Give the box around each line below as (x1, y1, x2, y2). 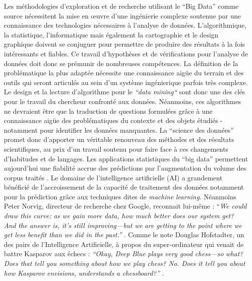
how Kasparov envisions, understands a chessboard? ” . (4, 267, 164, 278)
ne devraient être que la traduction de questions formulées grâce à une (4, 105, 213, 116)
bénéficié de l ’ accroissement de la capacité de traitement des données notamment (4, 182, 244, 192)
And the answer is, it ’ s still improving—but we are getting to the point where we (4, 220, 242, 230)
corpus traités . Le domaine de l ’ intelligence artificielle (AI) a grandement (4, 172, 222, 182)
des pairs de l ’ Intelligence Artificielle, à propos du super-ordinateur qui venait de (4, 239, 244, 249)
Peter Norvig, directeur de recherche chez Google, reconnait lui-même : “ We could (4, 201, 247, 211)
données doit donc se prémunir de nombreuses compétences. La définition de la (4, 58, 238, 68)
